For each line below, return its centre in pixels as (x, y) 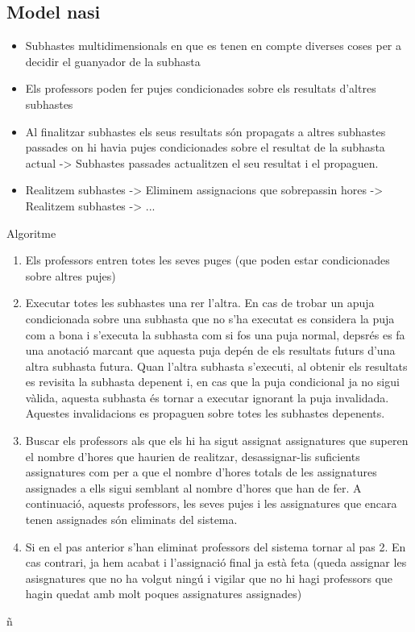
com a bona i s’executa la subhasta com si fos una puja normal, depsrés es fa (215, 334)
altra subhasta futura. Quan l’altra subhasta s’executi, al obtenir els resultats (216, 366)
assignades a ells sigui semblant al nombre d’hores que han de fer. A (193, 487)
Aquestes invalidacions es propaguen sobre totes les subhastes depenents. (205, 413)
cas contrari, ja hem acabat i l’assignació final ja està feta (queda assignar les (216, 562)
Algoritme (31, 233)
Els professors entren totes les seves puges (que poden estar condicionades (207, 260)
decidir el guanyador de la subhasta (113, 61)
